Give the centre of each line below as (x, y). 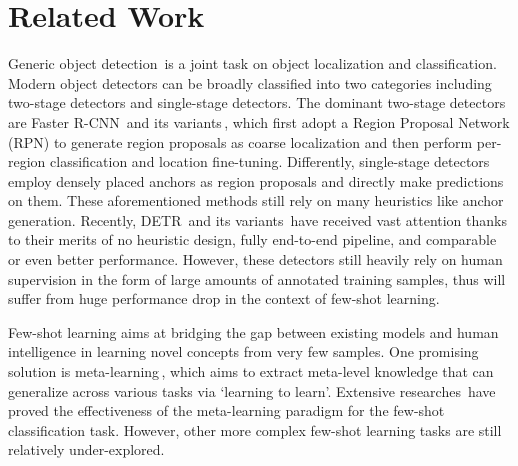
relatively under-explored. (86, 449)
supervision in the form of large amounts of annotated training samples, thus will (257, 278)
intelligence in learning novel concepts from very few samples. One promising (243, 351)
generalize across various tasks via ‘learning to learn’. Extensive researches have (252, 390)
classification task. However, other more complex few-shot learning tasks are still (255, 429)
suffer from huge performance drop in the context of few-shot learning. (224, 298)
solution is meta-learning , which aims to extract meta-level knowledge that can (251, 371)
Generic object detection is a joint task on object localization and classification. (252, 63)
